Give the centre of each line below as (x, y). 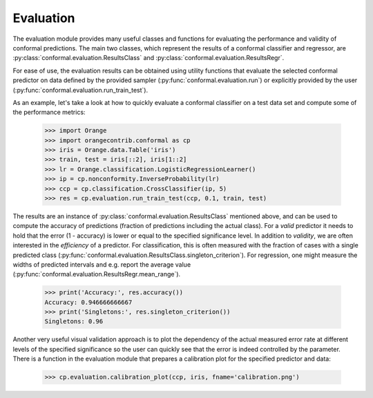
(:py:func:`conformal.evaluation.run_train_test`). (80, 90)
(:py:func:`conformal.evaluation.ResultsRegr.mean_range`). (97, 274)
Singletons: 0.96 (74, 322)
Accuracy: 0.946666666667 (88, 302)
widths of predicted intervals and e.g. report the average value (102, 264)
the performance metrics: (49, 112)
